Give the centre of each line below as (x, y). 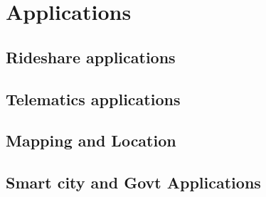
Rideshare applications (91, 57)
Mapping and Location (91, 140)
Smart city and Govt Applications (133, 182)
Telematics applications (93, 98)
